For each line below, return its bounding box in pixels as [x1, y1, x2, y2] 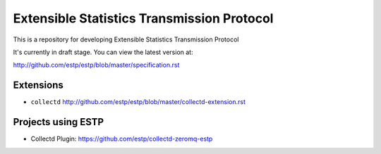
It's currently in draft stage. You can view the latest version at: [13, 48, 193, 56]
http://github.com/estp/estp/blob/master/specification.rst [13, 60, 180, 70]
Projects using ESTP [13, 116, 104, 128]
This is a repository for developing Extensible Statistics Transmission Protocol [13, 35, 239, 44]
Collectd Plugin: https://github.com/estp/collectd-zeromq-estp [30, 134, 213, 143]
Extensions [13, 79, 64, 91]
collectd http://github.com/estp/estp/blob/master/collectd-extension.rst [30, 98, 246, 106]
